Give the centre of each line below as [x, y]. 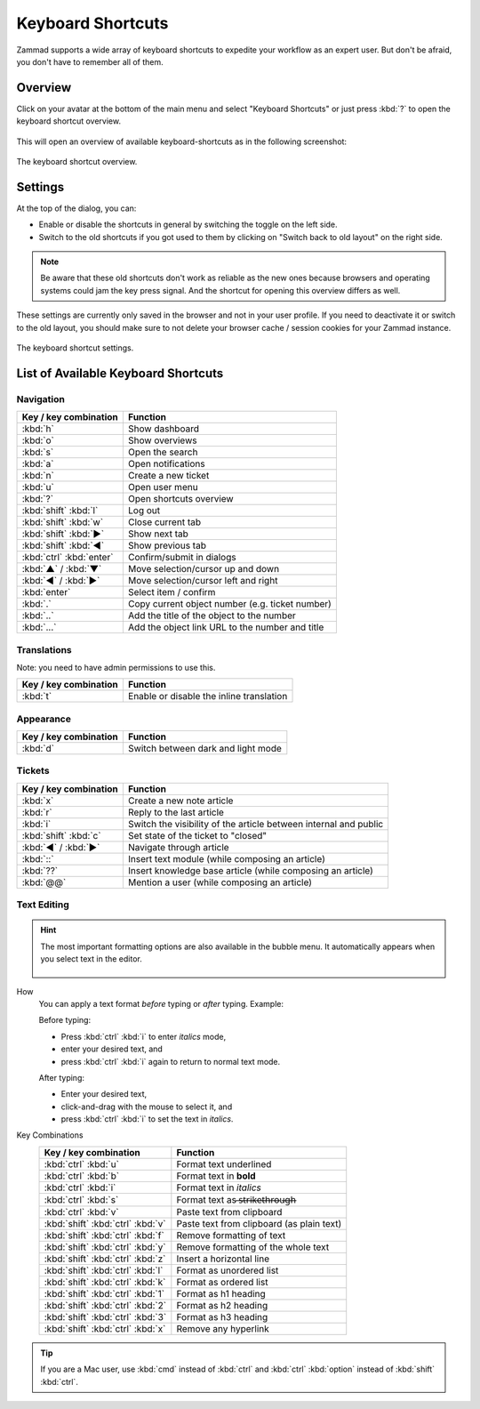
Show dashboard [164, 429]
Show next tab [158, 534]
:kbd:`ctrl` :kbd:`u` [82, 1163]
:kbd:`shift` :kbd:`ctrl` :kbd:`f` [104, 1235]
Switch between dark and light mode [204, 749]
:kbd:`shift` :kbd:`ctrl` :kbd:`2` [105, 1305]
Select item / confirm [172, 592]
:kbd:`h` [38, 429]
